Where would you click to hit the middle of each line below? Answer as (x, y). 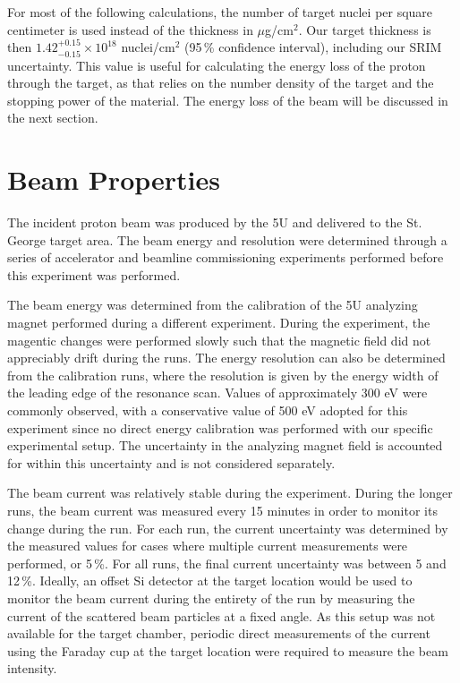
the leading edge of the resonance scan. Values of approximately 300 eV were (217, 393)
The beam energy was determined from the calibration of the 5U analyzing (213, 305)
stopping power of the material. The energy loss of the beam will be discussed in (228, 100)
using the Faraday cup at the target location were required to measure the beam (228, 650)
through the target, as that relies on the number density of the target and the (221, 83)
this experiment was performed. (94, 274)
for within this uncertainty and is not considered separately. (171, 462)
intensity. (32, 668)
